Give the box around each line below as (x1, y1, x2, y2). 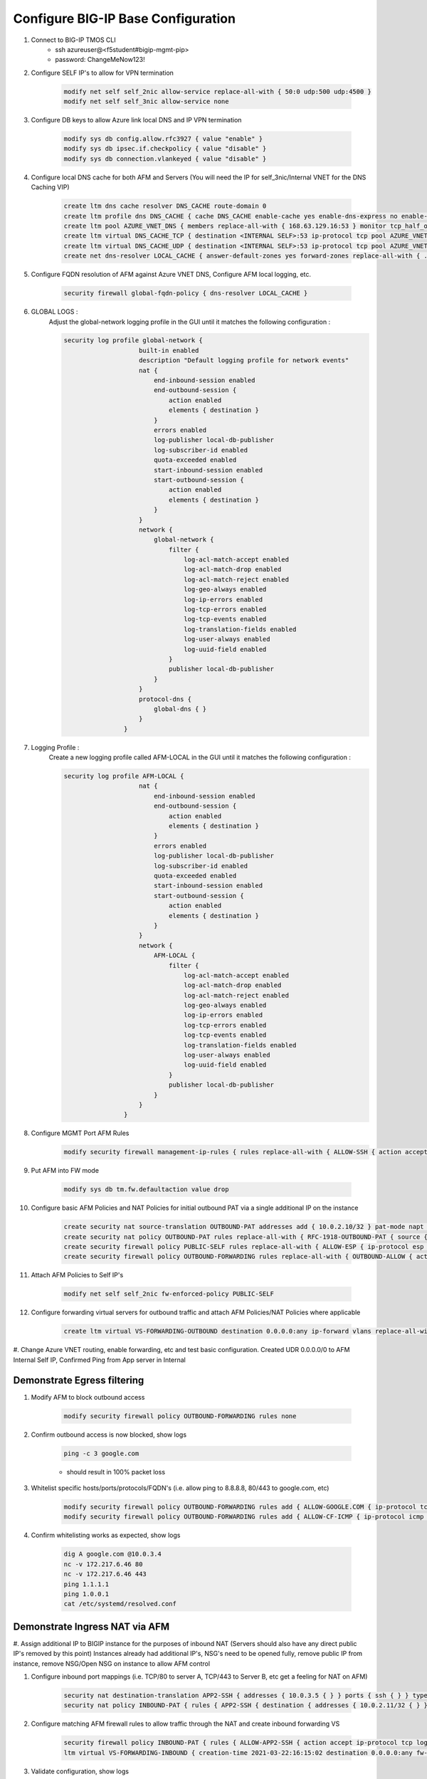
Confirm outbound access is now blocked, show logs (31, 1430, 187, 1439)
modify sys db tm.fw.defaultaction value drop (63, 1186, 229, 1193)
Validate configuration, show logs (31, 1767, 130, 1775)
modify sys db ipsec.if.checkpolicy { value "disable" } (63, 144, 267, 153)
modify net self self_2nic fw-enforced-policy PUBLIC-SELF (63, 1290, 274, 1298)
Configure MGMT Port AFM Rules (31, 1129, 130, 1138)
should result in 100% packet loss (66, 1467, 166, 1476)
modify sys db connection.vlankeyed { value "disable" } (63, 154, 267, 163)
